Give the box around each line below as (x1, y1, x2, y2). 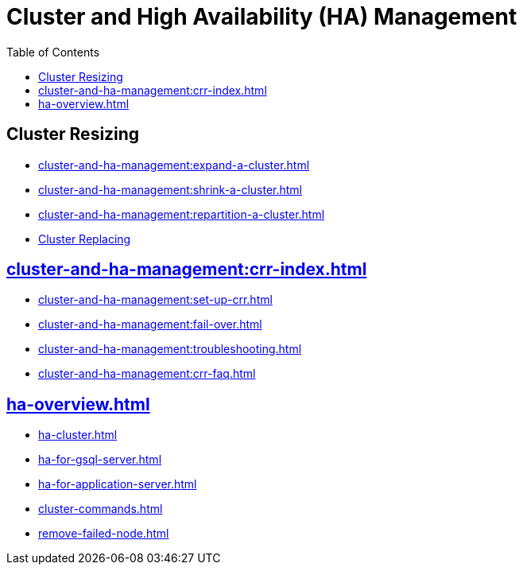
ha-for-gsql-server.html (38, 453, 162, 467)
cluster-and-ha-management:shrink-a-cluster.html (38, 182, 302, 196)
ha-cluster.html (38, 428, 118, 442)
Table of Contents (6, 45, 100, 59)
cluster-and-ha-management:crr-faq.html (38, 367, 256, 381)
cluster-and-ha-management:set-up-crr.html (38, 293, 273, 307)
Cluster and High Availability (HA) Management (6, 3, 517, 30)
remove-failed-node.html (38, 526, 169, 541)
